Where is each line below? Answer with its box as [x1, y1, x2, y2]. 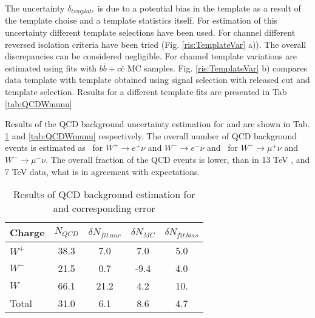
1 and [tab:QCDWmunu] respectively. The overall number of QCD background [5, 129, 297, 142]
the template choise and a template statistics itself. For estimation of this [5, 14, 278, 27]
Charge [10, 225, 45, 240]
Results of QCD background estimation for [13, 187, 195, 202]
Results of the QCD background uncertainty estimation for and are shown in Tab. [5, 118, 310, 130]
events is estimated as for [5, 141, 103, 154]
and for [206, 141, 238, 154]
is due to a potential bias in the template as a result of [97, 2, 301, 14]
